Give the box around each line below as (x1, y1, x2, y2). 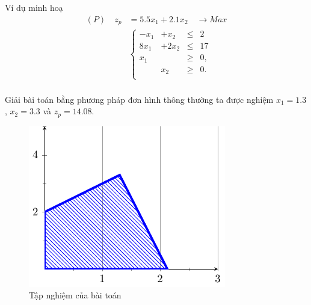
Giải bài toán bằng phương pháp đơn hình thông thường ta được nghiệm (5, 93, 274, 105)
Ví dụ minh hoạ (5, 1, 63, 13)
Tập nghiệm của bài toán (29, 289, 122, 301)
